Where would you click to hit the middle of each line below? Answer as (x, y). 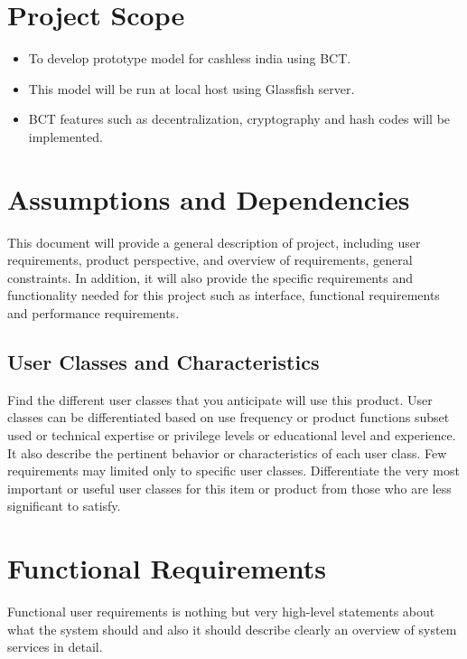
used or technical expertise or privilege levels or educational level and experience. (232, 434)
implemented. (65, 136)
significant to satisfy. (64, 506)
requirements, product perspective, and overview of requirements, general (210, 260)
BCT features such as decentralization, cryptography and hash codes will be (239, 119)
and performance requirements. (93, 313)
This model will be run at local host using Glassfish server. (191, 88)
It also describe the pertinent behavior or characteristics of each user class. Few (227, 452)
